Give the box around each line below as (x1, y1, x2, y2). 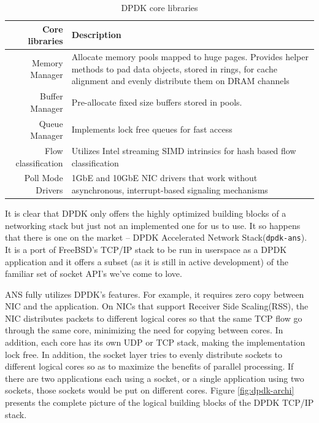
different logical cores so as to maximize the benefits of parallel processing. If (5, 360, 294, 373)
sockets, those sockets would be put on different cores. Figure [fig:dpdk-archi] (5, 384, 294, 397)
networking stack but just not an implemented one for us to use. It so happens (5, 219, 301, 231)
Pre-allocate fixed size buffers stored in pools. (71, 95, 242, 108)
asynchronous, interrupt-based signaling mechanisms (71, 183, 268, 196)
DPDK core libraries (121, 1, 198, 14)
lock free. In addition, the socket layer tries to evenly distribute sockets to (5, 347, 283, 360)
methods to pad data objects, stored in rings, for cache (71, 62, 277, 75)
